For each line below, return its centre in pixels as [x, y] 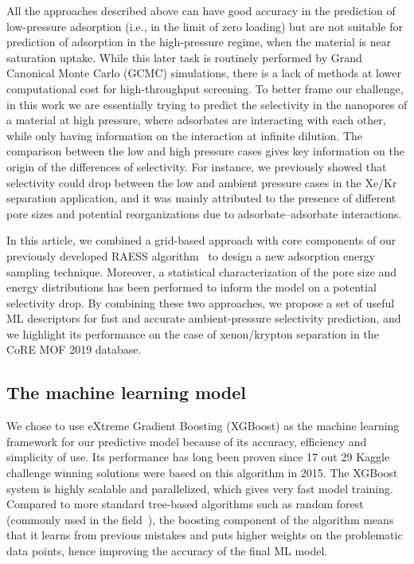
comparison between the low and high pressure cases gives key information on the [205, 151]
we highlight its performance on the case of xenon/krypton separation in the [193, 333]
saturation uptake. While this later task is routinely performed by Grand [184, 57]
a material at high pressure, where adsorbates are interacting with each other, [196, 120]
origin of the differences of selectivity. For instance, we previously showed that [197, 166]
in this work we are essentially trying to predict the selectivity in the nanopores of [207, 104]
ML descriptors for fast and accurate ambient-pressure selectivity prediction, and [204, 318]
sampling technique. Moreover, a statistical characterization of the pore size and [202, 271]
